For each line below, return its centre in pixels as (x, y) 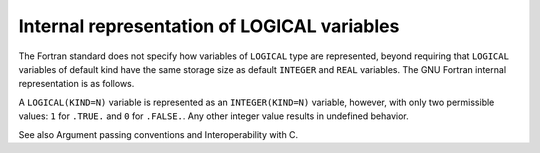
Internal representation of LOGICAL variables (209, 26)
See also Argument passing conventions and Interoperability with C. (158, 134)
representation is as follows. (76, 84)
